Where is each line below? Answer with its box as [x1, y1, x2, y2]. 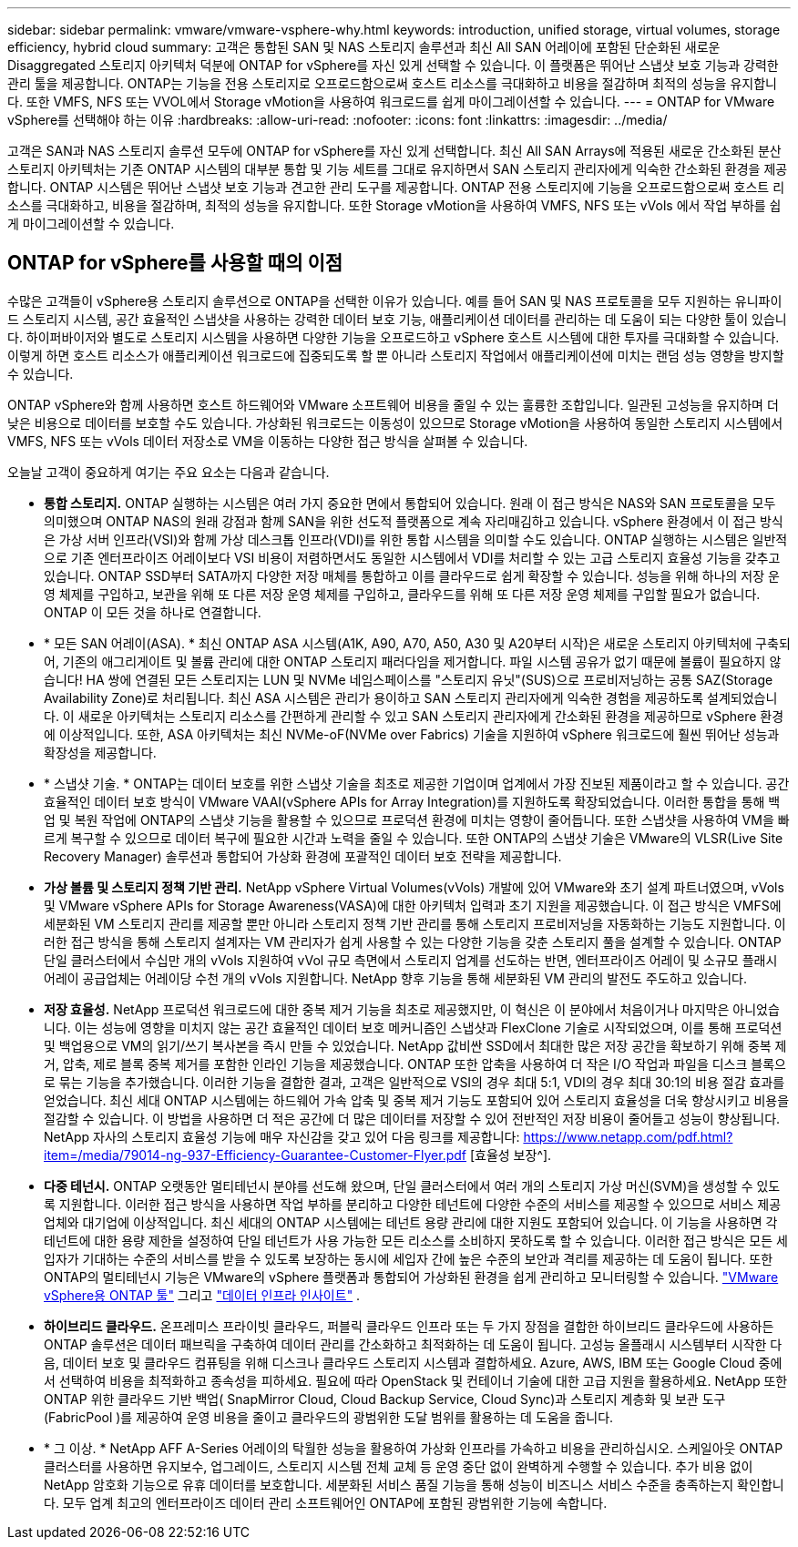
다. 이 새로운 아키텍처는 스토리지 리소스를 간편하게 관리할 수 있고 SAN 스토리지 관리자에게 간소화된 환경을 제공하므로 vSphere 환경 [44, 707, 784, 724]
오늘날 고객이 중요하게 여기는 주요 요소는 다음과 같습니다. [7, 463, 330, 480]
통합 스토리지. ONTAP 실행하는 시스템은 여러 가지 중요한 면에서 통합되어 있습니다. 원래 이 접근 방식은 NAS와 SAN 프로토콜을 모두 [44, 494, 776, 511]
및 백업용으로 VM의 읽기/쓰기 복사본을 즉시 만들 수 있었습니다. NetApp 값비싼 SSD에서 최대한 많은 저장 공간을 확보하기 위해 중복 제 [44, 1037, 787, 1053]
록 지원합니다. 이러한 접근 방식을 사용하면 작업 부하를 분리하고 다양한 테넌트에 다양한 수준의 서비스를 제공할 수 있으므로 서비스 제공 [44, 1196, 782, 1212]
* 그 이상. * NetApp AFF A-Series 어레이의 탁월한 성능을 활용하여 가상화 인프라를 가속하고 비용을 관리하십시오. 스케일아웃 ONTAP [44, 1440, 783, 1456]
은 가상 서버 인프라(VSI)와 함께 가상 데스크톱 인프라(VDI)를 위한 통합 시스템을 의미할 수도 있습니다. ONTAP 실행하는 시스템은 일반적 [44, 531, 788, 547]
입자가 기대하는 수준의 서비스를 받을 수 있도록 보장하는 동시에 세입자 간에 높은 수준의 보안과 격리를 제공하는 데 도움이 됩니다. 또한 [44, 1250, 773, 1267]
